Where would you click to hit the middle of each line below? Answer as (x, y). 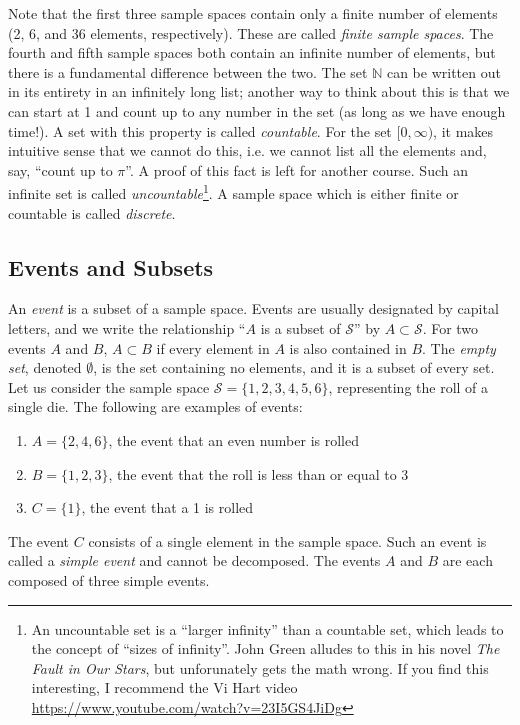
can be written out (443, 71)
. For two (450, 327)
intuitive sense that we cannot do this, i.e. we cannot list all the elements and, (247, 150)
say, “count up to (60, 169)
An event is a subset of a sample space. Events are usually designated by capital (253, 308)
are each (467, 560)
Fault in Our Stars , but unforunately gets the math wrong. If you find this (260, 667)
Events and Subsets (111, 266)
